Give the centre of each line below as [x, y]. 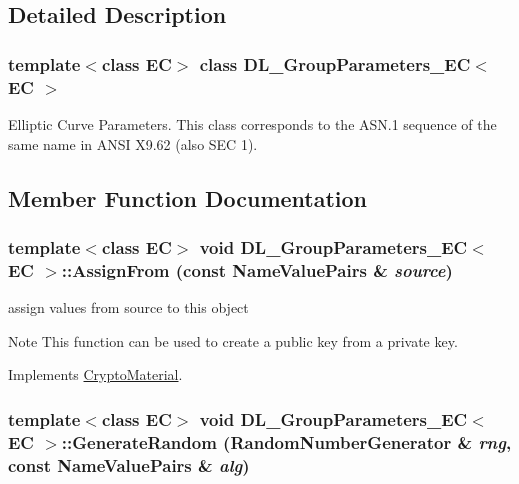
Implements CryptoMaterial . [95, 374]
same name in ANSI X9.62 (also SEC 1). [133, 143]
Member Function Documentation [188, 197]
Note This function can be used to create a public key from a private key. [233, 340]
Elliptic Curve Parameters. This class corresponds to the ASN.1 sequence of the [252, 123]
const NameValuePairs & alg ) [129, 464]
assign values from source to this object [128, 307]
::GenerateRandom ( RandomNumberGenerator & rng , [286, 441]
